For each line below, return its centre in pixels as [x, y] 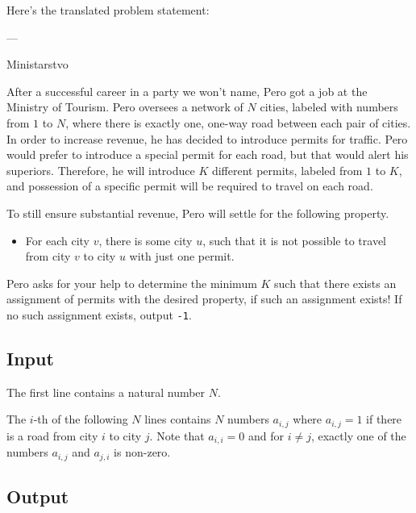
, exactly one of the [358, 435]
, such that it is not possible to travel [295, 240]
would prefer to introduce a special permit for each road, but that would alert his [208, 154]
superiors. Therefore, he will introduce [101, 170]
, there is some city [146, 240]
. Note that [177, 435]
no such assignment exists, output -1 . [99, 314]
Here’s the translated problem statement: [108, 10]
